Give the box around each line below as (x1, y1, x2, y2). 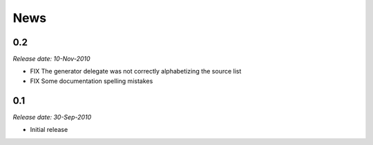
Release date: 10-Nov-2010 (12, 55, 90, 63)
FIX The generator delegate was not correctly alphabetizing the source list (30, 67, 242, 76)
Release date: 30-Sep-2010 (12, 113, 92, 121)
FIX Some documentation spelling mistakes (30, 76, 153, 85)
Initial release (30, 126, 68, 134)
